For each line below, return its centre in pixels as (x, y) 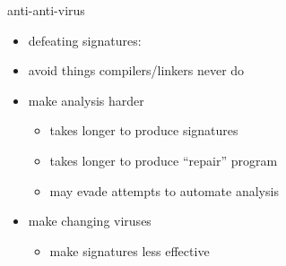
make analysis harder (86, 100)
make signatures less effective (130, 250)
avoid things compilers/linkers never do (136, 70)
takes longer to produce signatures (144, 130)
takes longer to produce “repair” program (164, 160)
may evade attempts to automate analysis (164, 190)
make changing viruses (90, 221)
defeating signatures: (85, 40)
